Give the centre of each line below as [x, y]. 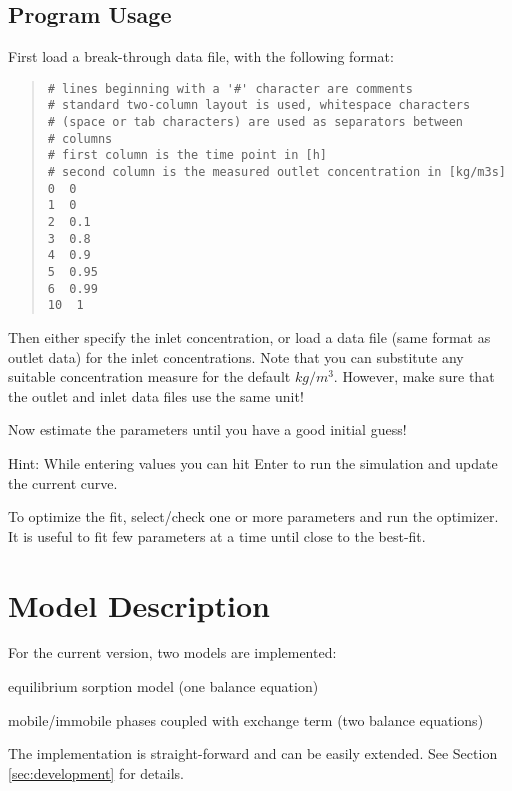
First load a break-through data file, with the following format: [201, 56]
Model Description [139, 604]
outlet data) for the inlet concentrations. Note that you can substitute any [236, 356]
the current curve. [63, 482]
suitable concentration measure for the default [149, 376]
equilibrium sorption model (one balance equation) [163, 686]
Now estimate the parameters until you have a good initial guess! [207, 429]
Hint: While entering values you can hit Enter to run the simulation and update [253, 462]
